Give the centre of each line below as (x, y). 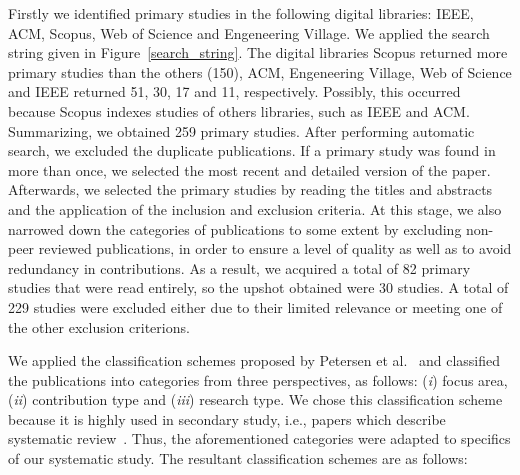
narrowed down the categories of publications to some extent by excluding (235, 228)
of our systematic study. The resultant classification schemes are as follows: (238, 458)
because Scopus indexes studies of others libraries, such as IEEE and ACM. (239, 110)
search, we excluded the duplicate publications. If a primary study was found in (252, 150)
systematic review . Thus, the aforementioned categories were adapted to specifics (259, 438)
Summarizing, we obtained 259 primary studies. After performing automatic (241, 130)
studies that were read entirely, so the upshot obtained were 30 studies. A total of (258, 287)
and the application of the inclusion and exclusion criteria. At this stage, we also (255, 208)
